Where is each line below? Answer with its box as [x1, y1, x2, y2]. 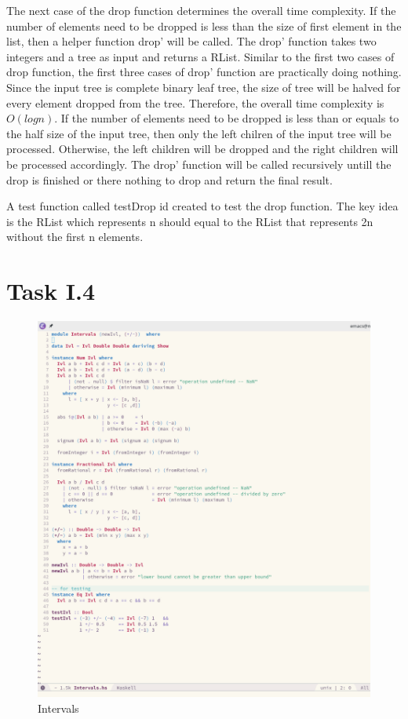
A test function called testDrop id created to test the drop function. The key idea [6, 198, 399, 214]
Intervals [38, 699, 79, 716]
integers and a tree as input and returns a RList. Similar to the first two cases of [6, 48, 395, 64]
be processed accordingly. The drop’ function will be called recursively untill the [6, 155, 392, 172]
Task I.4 [6, 275, 96, 307]
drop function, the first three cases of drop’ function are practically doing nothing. [6, 64, 402, 80]
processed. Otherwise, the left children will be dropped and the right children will [6, 141, 399, 157]
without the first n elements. [6, 228, 144, 245]
